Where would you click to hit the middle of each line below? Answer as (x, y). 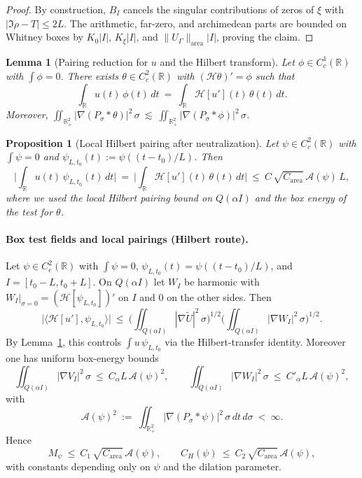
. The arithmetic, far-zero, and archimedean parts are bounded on (205, 23)
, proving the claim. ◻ (265, 37)
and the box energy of (300, 198)
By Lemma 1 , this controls (64, 341)
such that (275, 75)
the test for (29, 211)
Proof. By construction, (56, 9)
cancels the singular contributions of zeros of (219, 9)
